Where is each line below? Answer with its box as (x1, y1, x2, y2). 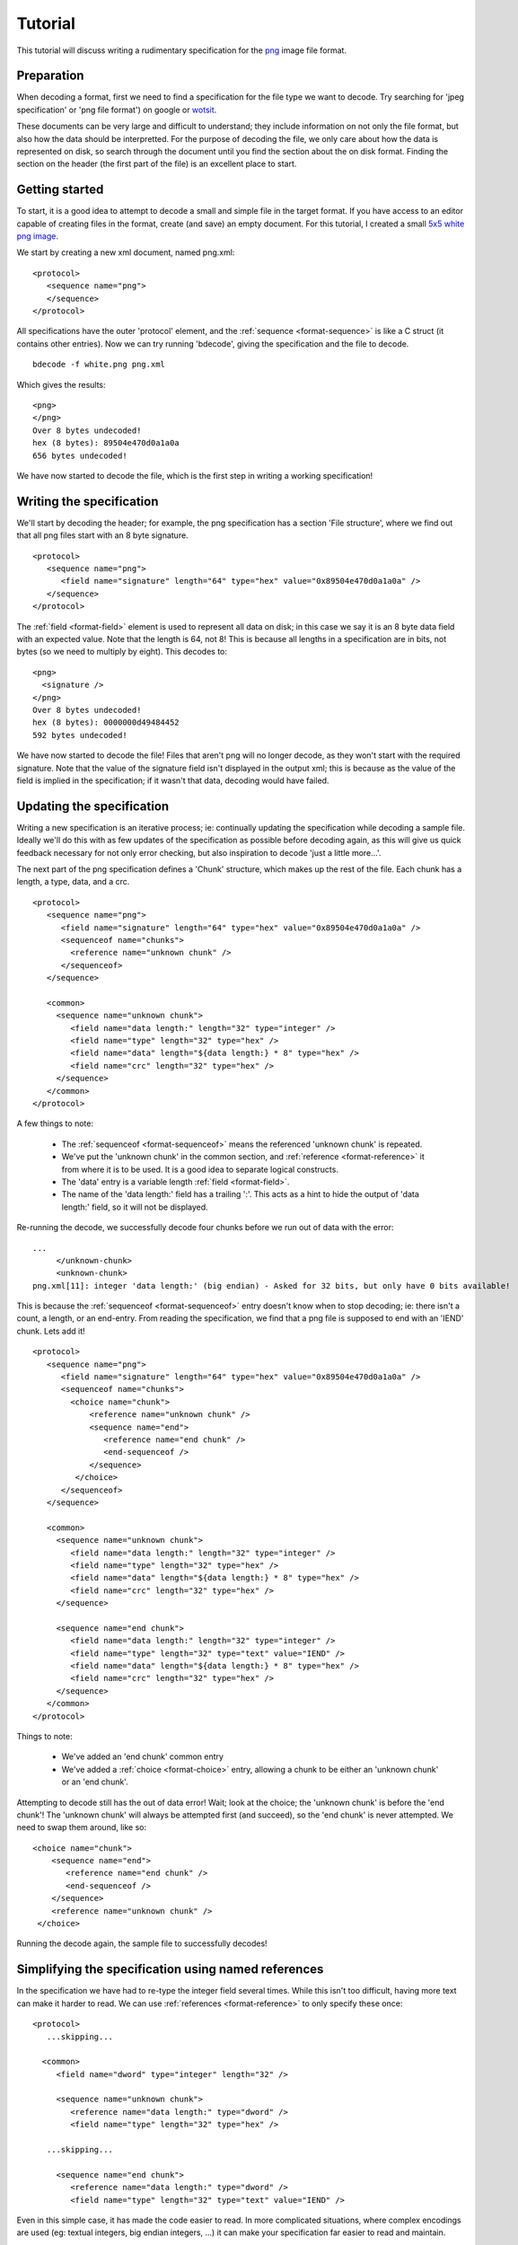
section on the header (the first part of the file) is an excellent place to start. (16, 158, 297, 170)
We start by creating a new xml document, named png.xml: (16, 247, 235, 258)
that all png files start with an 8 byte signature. (16, 530, 189, 541)
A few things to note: (16, 1118, 94, 1129)
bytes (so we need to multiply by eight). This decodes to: (16, 647, 228, 657)
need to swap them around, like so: (16, 1822, 147, 1833)
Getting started (16, 182, 104, 198)
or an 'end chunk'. (61, 1776, 129, 1787)
